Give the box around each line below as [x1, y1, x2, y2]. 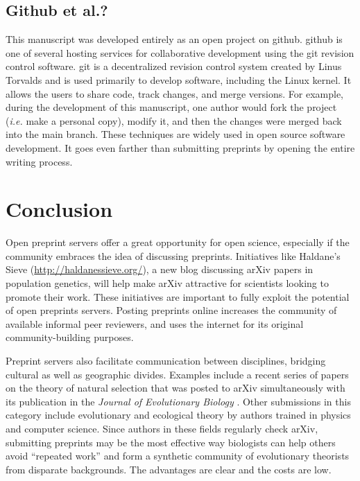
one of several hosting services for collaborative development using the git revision [6, 45, 354, 60]
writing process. [6, 154, 73, 168]
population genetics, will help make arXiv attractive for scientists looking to [6, 276, 329, 290]
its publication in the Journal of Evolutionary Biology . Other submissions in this [6, 394, 351, 408]
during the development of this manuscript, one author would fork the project [6, 100, 337, 114]
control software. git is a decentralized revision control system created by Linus [6, 59, 342, 73]
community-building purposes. [6, 330, 134, 344]
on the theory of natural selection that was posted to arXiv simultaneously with [6, 381, 345, 395]
